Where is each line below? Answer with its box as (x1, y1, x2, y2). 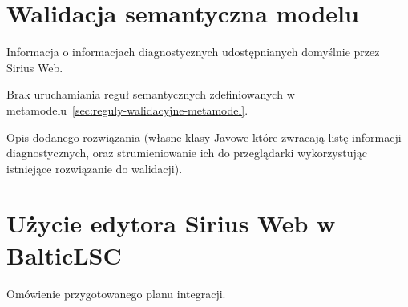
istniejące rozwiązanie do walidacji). (6, 160, 183, 176)
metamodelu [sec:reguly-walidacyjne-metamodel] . (6, 101, 248, 118)
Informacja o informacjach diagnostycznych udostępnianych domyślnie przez (6, 43, 380, 60)
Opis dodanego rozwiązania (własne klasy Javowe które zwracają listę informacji (6, 128, 402, 145)
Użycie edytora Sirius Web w (6, 207, 336, 240)
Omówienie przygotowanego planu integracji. (6, 285, 226, 301)
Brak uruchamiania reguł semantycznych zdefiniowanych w (6, 86, 295, 103)
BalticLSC (6, 238, 122, 271)
